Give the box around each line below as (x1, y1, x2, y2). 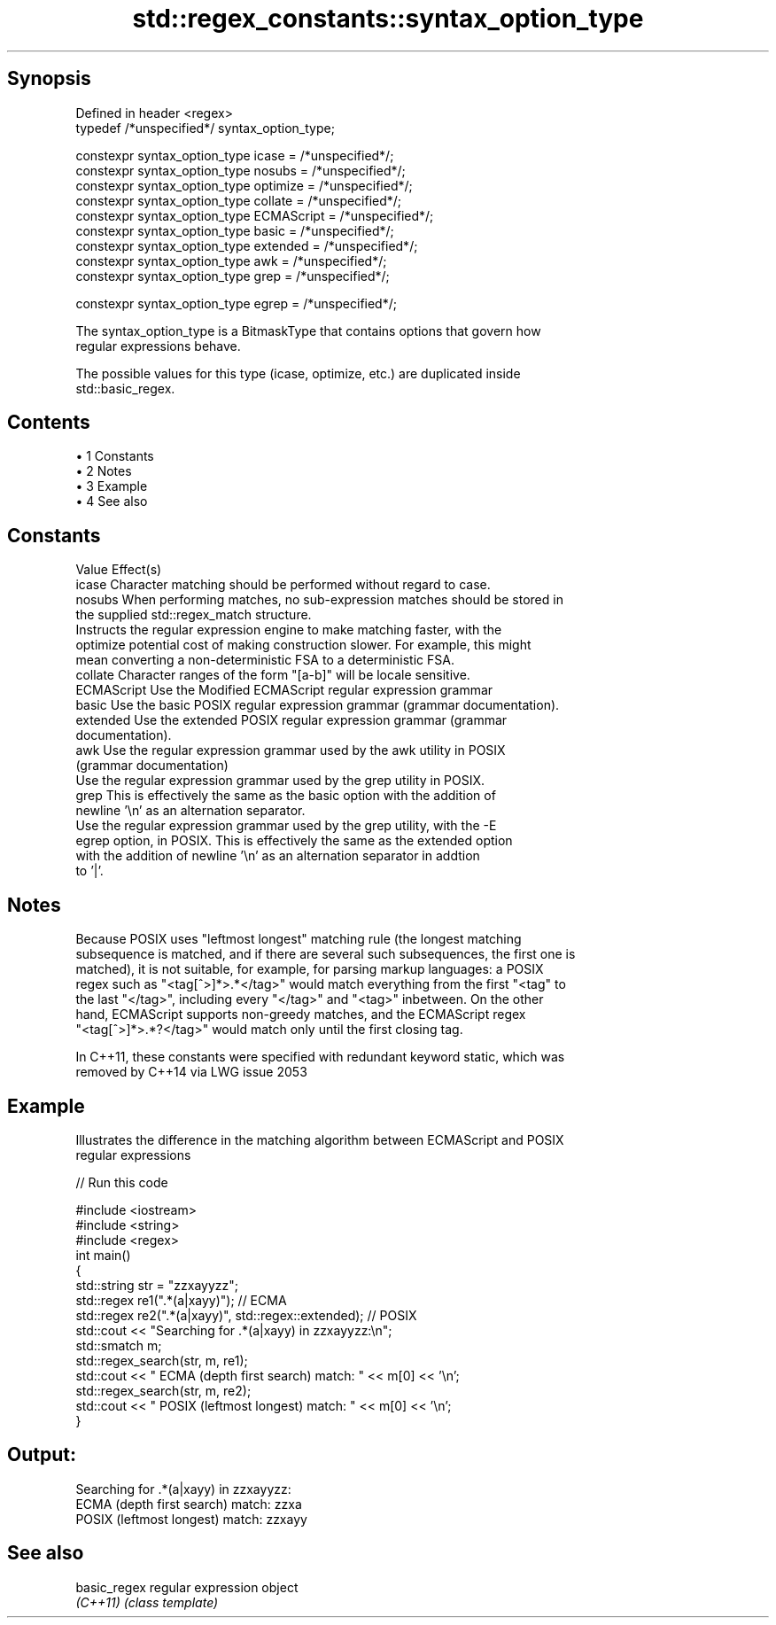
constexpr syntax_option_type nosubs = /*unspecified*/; (75, 162, 406, 178)
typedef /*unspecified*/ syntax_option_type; (75, 120, 335, 136)
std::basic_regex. (75, 380, 175, 396)
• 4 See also (75, 494, 148, 509)
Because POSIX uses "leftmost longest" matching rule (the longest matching (75, 931, 522, 947)
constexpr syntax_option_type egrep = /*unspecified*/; (75, 295, 397, 311)
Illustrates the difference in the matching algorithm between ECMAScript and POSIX (75, 1131, 564, 1147)
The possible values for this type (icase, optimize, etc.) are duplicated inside (75, 365, 521, 381)
